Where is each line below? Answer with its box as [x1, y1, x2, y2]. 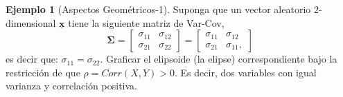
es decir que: [6, 52, 58, 66]
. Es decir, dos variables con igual [175, 65, 317, 79]
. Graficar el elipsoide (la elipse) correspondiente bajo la [100, 52, 337, 66]
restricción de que [6, 65, 80, 79]
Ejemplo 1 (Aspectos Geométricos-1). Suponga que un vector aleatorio [6, 2, 311, 16]
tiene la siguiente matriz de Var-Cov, [68, 15, 225, 30]
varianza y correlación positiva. [6, 78, 137, 93]
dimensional [6, 15, 56, 30]
